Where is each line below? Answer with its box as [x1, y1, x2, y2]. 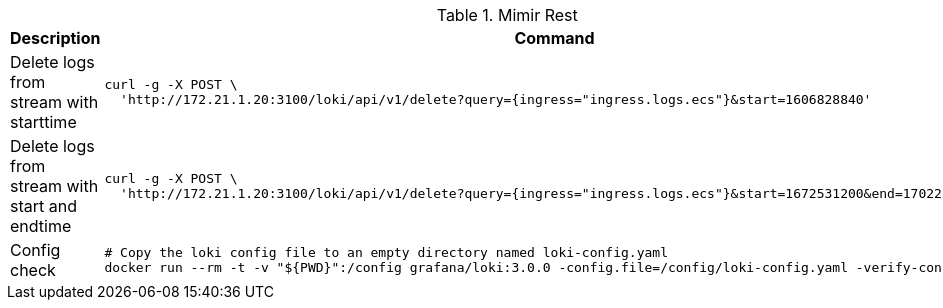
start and [10, 196, 77, 216]
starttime [10, 112, 77, 132]
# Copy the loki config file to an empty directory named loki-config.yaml [104, 245, 668, 260]
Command [514, 28, 595, 48]
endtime [10, 216, 72, 236]
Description [10, 28, 101, 48]
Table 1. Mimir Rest [436, 5, 578, 25]
